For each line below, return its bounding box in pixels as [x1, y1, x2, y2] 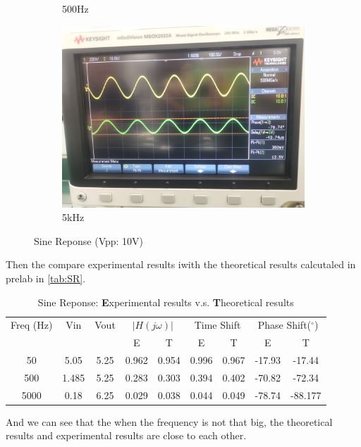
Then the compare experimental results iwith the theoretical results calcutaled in [6, 257, 356, 272]
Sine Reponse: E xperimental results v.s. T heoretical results [37, 294, 294, 309]
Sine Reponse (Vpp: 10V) [34, 233, 144, 248]
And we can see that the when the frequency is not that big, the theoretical [6, 414, 333, 429]
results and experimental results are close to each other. [6, 428, 247, 443]
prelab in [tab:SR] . [6, 270, 86, 285]
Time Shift [194, 317, 241, 332]
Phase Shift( [257, 317, 312, 332]
